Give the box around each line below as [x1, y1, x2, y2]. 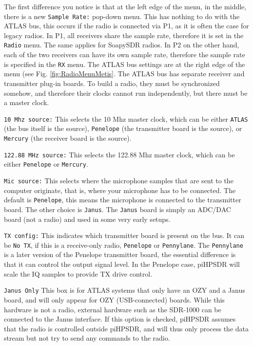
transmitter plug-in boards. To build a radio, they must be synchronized [4, 78, 220, 88]
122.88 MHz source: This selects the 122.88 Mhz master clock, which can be [4, 149, 235, 159]
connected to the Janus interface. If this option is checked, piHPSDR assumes [4, 314, 236, 324]
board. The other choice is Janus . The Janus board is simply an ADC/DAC [4, 204, 231, 214]
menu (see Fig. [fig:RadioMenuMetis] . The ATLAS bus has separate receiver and [4, 68, 245, 79]
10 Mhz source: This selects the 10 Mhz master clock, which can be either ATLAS [4, 113, 248, 124]
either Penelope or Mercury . [4, 159, 88, 169]
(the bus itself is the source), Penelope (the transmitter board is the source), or [4, 123, 242, 133]
